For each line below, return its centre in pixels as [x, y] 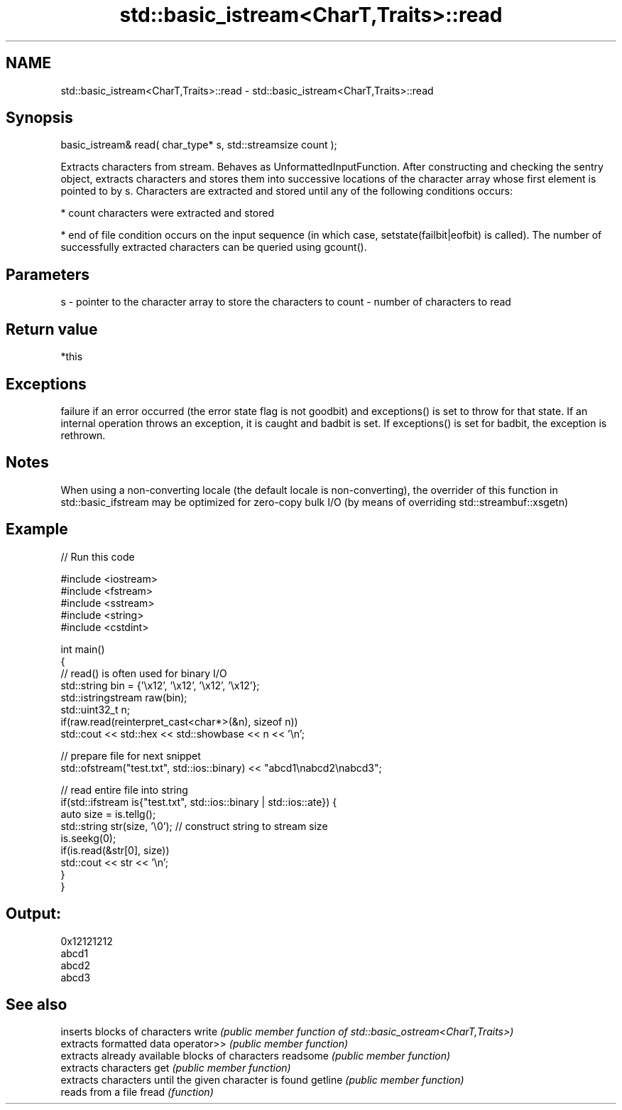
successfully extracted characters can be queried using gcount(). [214, 247]
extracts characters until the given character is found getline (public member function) [262, 1080]
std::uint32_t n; [95, 709]
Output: [33, 914]
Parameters [48, 274]
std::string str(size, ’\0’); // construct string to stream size [194, 826]
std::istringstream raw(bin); [124, 697]
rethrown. [83, 435]
